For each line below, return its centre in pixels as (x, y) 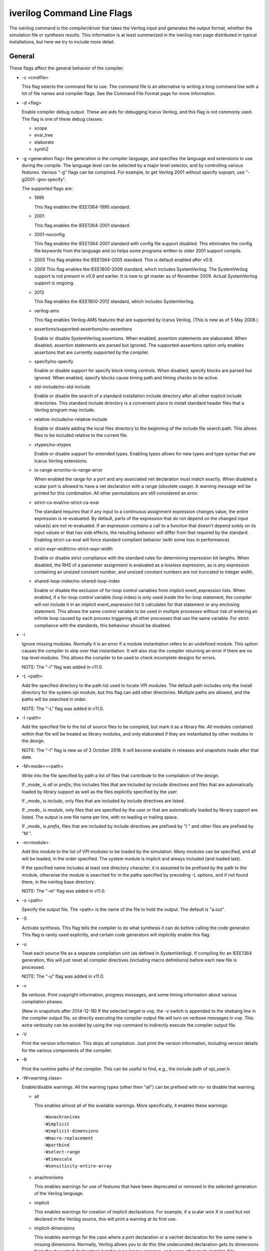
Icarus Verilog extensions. (61, 461)
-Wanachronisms (62, 1117)
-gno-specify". (51, 179)
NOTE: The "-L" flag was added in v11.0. (63, 709)
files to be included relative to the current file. (81, 435)
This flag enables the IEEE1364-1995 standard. (82, 207)
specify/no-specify (54, 361)
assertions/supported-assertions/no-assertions (83, 329)
